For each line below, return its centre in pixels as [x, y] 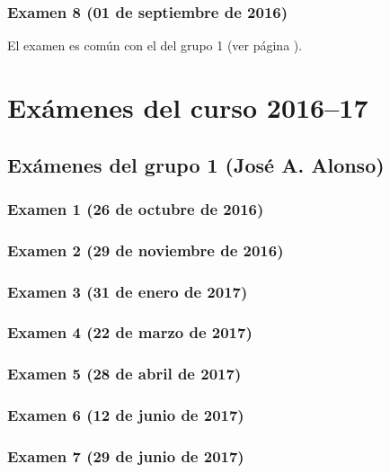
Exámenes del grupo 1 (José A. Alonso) [196, 164]
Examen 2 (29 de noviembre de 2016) [146, 250]
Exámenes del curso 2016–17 [188, 107]
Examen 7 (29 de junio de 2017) [126, 455]
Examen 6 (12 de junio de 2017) [126, 415]
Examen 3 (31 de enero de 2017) [128, 291]
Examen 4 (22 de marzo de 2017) [130, 332]
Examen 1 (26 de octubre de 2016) [136, 208]
